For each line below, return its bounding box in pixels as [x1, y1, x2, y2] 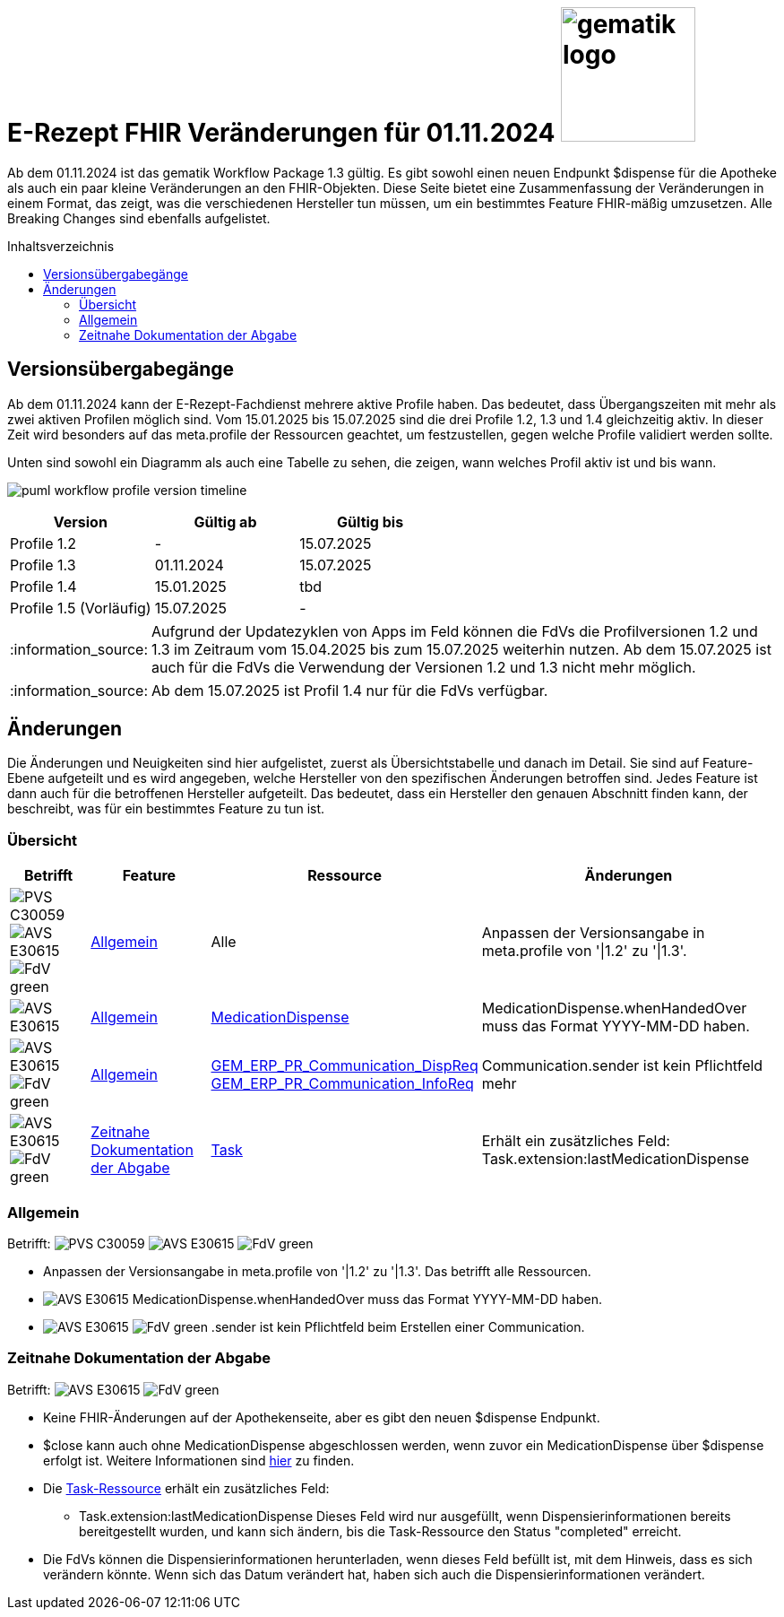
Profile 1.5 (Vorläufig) [10, 598, 151, 617]
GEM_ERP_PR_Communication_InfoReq [211, 1074, 474, 1093]
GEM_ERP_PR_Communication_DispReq [211, 1056, 478, 1075]
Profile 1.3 [10, 555, 76, 574]
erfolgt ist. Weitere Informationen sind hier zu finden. [43, 1452, 355, 1468]
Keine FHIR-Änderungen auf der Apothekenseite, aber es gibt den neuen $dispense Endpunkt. [43, 1409, 600, 1425]
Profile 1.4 [10, 577, 77, 596]
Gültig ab [194, 512, 257, 531]
